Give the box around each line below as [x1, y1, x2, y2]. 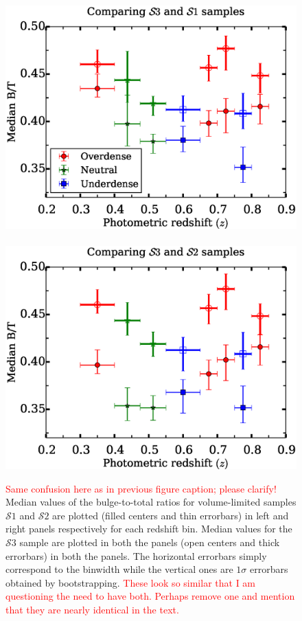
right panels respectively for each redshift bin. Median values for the [5, 521, 292, 536]
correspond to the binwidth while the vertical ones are [5, 562, 233, 576]
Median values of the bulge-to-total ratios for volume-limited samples [5, 495, 297, 509]
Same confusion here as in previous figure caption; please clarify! [5, 481, 277, 495]
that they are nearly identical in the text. [5, 602, 179, 617]
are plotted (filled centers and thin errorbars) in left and [52, 508, 289, 522]
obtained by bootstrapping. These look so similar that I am [5, 575, 256, 589]
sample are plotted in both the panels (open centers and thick [19, 535, 280, 550]
